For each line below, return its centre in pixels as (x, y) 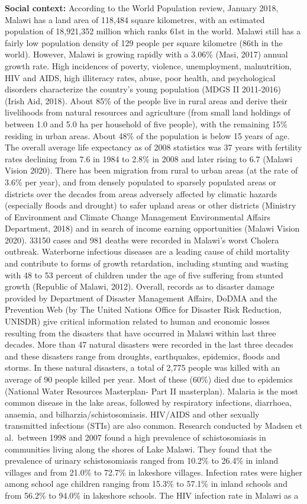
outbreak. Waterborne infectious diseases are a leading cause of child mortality (147, 251)
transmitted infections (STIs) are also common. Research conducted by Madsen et (154, 426)
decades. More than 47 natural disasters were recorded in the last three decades (149, 344)
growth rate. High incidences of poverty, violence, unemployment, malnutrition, (148, 65)
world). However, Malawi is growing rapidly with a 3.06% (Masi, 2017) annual (146, 54)
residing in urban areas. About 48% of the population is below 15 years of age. (147, 135)
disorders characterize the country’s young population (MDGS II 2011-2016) (143, 89)
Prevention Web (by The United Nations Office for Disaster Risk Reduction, (143, 309)
